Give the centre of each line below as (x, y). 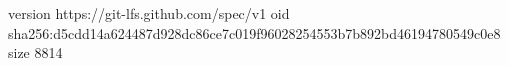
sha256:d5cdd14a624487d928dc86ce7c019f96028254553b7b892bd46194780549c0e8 (254, 32)
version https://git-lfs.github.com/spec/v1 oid (149, 13)
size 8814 (35, 52)
